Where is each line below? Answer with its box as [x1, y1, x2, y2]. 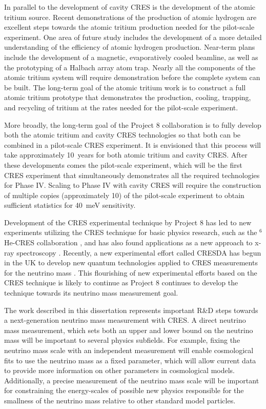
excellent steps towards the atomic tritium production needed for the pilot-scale [4, 22, 255, 32]
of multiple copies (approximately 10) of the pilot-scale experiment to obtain [4, 189, 244, 200]
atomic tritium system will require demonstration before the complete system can [4, 72, 260, 83]
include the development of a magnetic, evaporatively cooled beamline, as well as [4, 51, 258, 62]
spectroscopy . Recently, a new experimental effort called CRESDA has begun [16, 247, 261, 258]
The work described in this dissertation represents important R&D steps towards [4, 304, 258, 315]
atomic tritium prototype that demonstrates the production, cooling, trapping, [4, 92, 251, 103]
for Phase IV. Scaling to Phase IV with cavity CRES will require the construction [4, 180, 261, 190]
